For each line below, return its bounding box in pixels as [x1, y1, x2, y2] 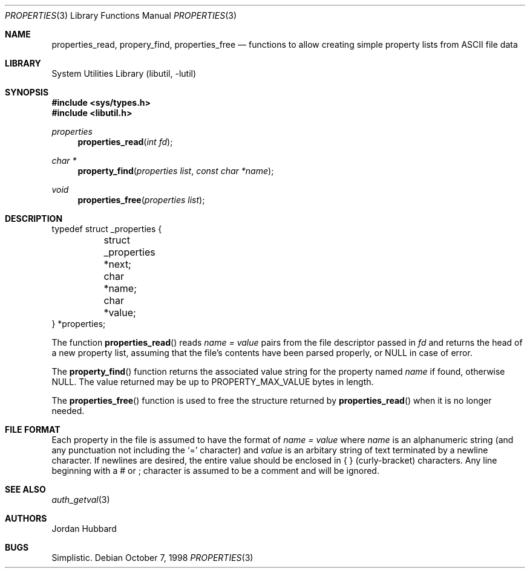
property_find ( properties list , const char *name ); [77, 166, 274, 176]
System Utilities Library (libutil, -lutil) [51, 68, 197, 79]
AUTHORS [5, 513, 47, 523]
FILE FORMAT [5, 424, 61, 435]
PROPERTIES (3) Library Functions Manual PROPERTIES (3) [5, 10, 237, 21]
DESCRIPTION [5, 213, 63, 224]
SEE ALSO [5, 484, 46, 494]
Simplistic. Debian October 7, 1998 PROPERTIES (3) [51, 552, 254, 563]
